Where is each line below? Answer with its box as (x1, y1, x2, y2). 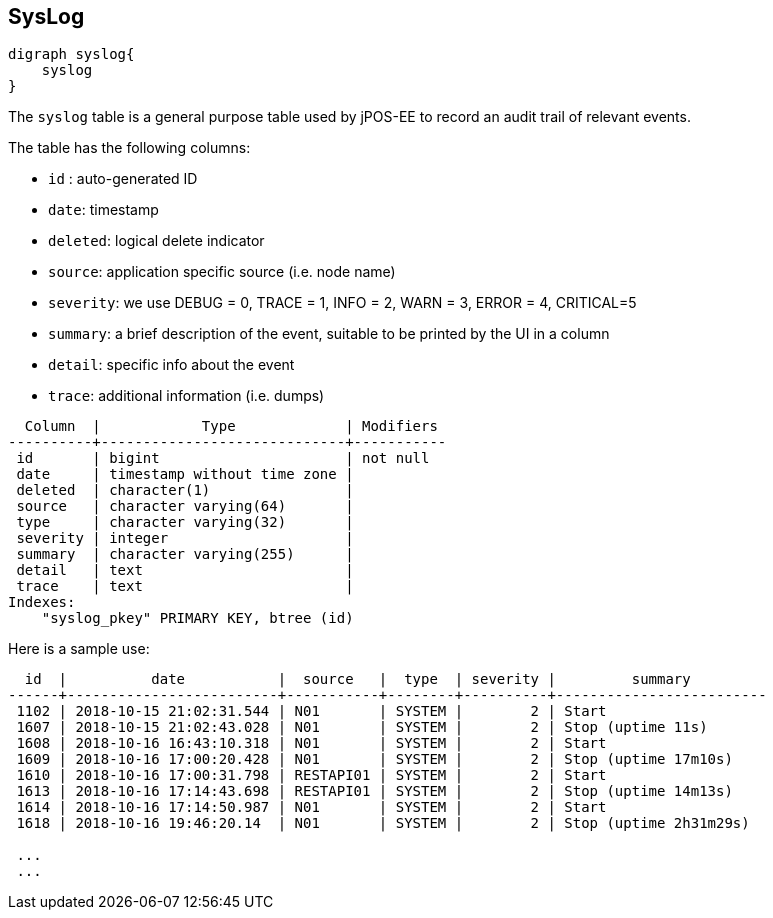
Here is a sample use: (8, 640, 150, 658)
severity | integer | (16, 530, 354, 547)
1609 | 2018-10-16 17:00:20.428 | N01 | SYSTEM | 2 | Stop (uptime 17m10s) (16, 751, 733, 768)
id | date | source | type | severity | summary (24, 671, 691, 688)
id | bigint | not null (16, 450, 430, 467)
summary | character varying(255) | (16, 546, 354, 563)
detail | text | (16, 562, 354, 579)
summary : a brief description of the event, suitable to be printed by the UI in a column (48, 325, 610, 343)
